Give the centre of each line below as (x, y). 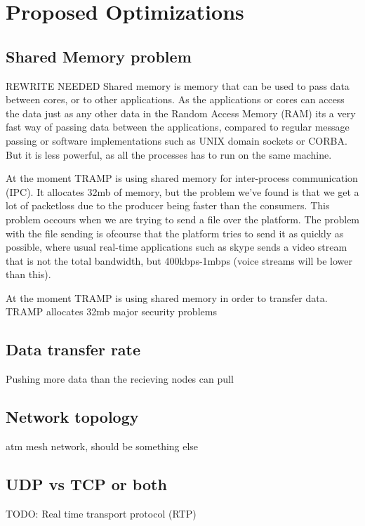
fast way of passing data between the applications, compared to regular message (178, 127)
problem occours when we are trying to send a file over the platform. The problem (183, 219)
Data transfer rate (73, 349)
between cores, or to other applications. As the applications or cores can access (175, 99)
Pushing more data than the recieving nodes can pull (120, 379)
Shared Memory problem (99, 56)
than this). (28, 274)
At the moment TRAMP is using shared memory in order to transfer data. (167, 297)
